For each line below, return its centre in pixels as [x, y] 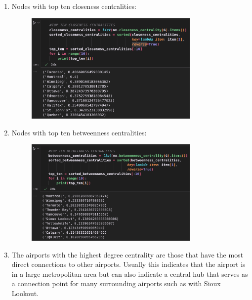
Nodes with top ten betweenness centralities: [79, 132]
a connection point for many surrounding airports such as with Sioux [116, 283]
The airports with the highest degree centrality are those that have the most [127, 254]
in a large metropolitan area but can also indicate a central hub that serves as [130, 274]
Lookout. [25, 293]
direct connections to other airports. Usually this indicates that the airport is [128, 264]
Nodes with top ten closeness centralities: [74, 6]
